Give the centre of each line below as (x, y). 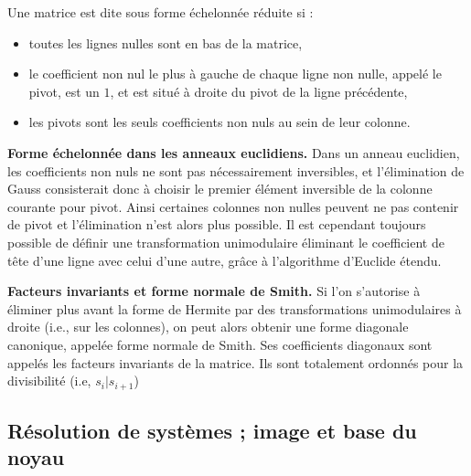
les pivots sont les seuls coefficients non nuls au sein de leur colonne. (219, 122)
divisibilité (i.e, (49, 381)
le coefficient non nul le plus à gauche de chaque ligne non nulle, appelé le (235, 74)
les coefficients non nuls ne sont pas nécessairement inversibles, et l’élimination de (236, 170)
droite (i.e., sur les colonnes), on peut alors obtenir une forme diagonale (208, 327)
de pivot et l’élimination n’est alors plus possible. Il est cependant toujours (217, 224)
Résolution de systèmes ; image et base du (212, 430)
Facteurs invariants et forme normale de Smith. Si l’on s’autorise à (214, 291)
